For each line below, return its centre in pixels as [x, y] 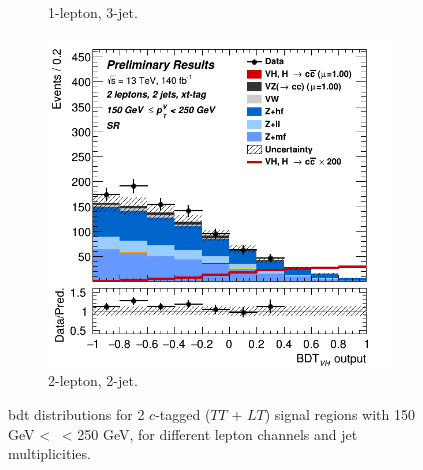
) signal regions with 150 [339, 413]
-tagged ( [183, 413]
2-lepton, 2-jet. [93, 380]
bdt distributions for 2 [76, 413]
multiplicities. [49, 453]
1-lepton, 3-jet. [93, 12]
